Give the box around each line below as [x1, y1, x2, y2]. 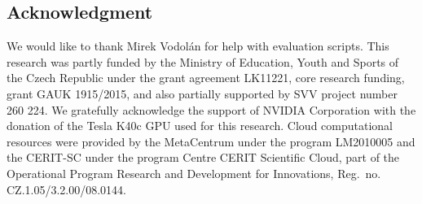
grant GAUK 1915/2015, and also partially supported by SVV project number [7, 85, 398, 102]
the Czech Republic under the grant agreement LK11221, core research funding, [7, 69, 405, 86]
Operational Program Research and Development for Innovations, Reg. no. [7, 164, 381, 181]
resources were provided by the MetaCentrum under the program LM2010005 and [7, 132, 415, 150]
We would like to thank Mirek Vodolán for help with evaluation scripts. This [7, 37, 389, 54]
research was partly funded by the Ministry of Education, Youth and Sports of [7, 53, 399, 70]
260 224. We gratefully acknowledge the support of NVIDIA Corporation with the [7, 101, 416, 118]
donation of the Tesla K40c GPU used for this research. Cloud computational [7, 117, 393, 134]
